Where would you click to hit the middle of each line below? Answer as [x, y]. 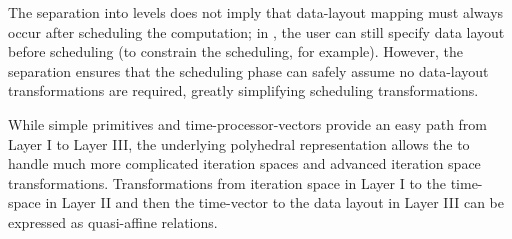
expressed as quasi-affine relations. [113, 221]
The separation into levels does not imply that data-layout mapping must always [256, 12]
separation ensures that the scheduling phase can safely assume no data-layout [248, 70]
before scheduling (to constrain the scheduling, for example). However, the [235, 51]
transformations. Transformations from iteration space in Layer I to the [227, 182]
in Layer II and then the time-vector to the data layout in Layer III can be [274, 202]
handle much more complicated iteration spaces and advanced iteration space [244, 163]
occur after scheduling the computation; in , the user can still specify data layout [256, 31]
